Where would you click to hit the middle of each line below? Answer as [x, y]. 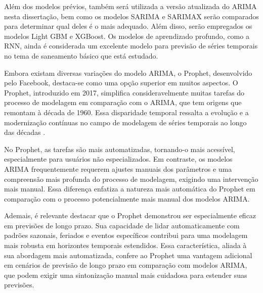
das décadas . [25, 132]
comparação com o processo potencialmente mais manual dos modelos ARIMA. [127, 198]
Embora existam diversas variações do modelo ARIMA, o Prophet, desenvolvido [128, 72]
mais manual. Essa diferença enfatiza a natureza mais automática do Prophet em [130, 189]
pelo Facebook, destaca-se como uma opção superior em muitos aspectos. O [121, 83]
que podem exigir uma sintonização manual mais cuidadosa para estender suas [126, 275]
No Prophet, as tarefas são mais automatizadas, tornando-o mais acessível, [120, 149]
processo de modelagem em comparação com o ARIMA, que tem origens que [123, 102]
